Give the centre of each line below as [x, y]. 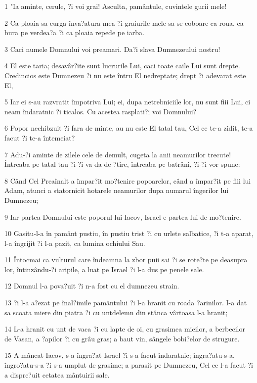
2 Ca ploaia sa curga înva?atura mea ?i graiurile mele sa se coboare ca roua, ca [124, 23]
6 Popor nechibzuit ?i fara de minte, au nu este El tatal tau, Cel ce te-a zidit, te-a [129, 128]
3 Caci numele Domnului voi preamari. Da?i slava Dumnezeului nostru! [112, 49]
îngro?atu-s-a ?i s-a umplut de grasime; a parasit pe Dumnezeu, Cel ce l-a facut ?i [129, 365]
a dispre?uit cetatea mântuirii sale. [57, 374]
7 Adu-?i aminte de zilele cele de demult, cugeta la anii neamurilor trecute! [118, 154]
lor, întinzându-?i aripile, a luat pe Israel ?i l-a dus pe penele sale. [104, 269]
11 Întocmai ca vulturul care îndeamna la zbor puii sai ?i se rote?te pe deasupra [126, 260]
